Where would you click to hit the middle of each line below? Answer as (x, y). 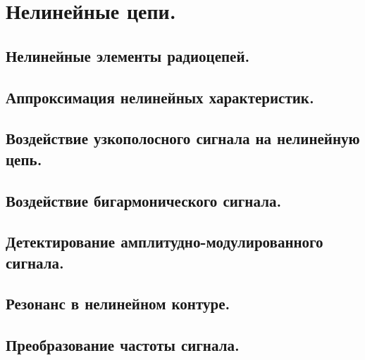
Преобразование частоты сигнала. (123, 345)
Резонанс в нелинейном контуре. (118, 303)
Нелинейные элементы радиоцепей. (128, 55)
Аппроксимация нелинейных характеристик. (160, 97)
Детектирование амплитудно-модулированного (165, 242)
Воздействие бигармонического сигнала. (144, 200)
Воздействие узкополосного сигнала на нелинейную (183, 138)
